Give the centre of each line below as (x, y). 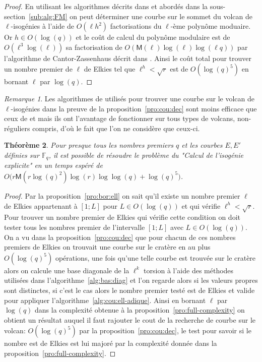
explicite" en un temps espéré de (53, 165)
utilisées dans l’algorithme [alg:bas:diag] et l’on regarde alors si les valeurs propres (131, 280)
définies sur (22, 155)
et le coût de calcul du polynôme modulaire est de (153, 37)
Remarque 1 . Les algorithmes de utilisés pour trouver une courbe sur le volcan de (129, 98)
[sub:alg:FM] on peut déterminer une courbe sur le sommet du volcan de (141, 16)
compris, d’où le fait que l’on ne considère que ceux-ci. (116, 128)
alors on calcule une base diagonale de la (67, 270)
